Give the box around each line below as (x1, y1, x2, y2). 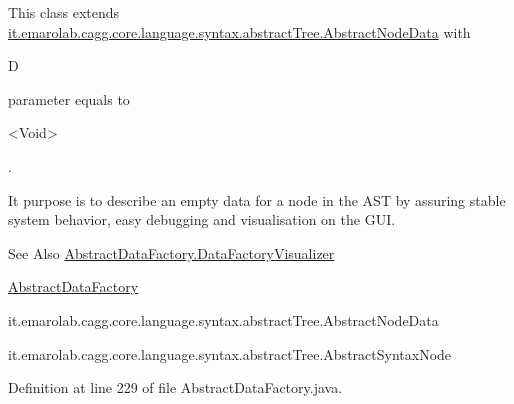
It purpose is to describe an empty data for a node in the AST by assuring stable (8, 189, 506, 210)
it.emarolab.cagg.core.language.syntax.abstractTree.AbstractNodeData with (8, 21, 471, 42)
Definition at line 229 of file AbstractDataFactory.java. (8, 377, 343, 398)
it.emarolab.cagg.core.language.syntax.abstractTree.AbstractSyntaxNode (8, 343, 452, 364)
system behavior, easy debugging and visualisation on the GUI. (8, 209, 396, 230)
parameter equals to (8, 88, 130, 109)
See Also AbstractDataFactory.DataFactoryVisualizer (8, 242, 335, 263)
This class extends (8, 2, 120, 22)
